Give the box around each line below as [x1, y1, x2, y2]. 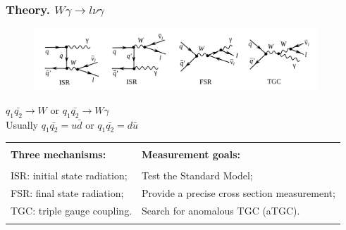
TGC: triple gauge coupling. [11, 203, 132, 218]
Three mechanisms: [11, 147, 106, 162]
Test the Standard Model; [142, 168, 253, 183]
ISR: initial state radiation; [11, 168, 128, 183]
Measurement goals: [142, 147, 240, 162]
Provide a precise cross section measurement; [142, 186, 335, 200]
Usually [6, 117, 38, 132]
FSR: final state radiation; [11, 186, 124, 200]
